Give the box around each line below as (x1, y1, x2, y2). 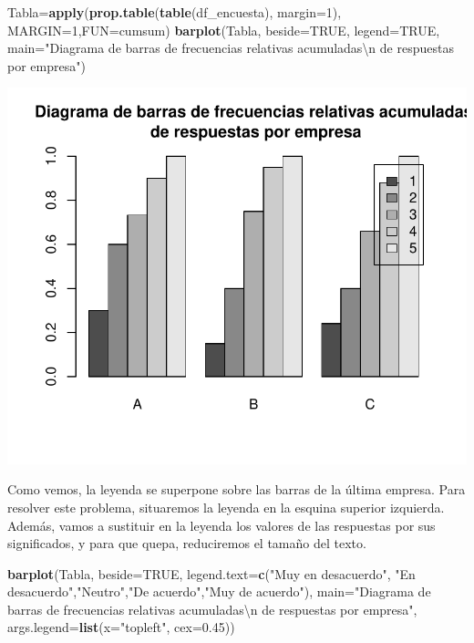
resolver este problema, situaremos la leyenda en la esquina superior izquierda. (7, 497, 445, 516)
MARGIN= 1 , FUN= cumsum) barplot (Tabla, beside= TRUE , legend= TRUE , (7, 20, 440, 39)
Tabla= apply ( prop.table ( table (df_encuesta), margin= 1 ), (7, 3, 342, 21)
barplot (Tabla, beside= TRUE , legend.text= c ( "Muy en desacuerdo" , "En (7, 564, 416, 583)
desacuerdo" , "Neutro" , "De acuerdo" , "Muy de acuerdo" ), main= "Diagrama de (7, 582, 431, 601)
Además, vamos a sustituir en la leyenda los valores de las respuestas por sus (7, 515, 436, 534)
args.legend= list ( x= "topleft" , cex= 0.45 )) (7, 617, 235, 637)
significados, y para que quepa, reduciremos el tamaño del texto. (7, 534, 366, 553)
